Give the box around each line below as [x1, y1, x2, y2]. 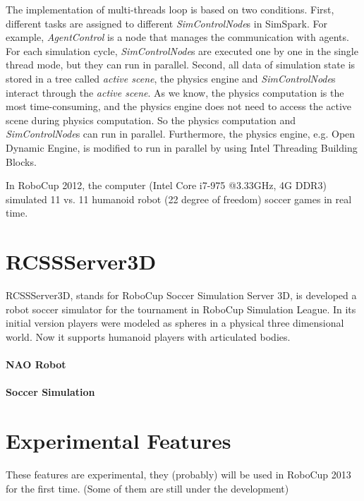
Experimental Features [6, 425, 231, 454]
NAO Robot [6, 357, 66, 371]
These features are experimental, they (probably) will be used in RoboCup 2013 [6, 466, 351, 481]
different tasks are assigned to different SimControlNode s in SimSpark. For [6, 16, 327, 30]
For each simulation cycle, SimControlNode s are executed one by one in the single [6, 43, 358, 58]
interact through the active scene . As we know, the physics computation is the [6, 85, 344, 99]
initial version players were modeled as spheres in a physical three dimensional [6, 315, 344, 330]
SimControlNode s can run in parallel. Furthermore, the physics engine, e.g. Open [6, 126, 356, 141]
